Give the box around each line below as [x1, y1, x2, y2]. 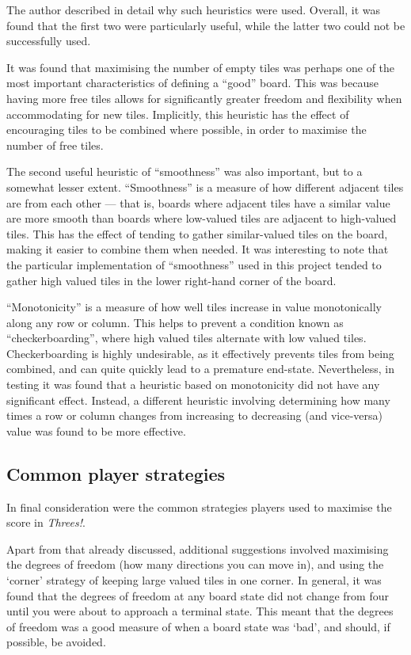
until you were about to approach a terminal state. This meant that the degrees [6, 603, 394, 619]
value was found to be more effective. [6, 422, 186, 439]
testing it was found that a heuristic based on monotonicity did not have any [6, 376, 380, 393]
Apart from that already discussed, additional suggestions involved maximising [6, 540, 389, 557]
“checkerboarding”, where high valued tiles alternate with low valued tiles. [6, 329, 367, 346]
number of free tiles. [6, 136, 104, 153]
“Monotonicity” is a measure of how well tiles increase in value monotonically [6, 299, 382, 315]
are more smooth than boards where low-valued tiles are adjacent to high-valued [6, 210, 397, 227]
